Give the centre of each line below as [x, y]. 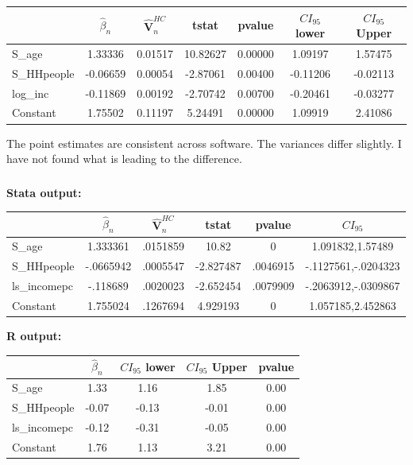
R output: [34, 335]
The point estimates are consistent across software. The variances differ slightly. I [204, 143]
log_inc [31, 93]
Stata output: [44, 192]
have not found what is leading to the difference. [124, 159]
